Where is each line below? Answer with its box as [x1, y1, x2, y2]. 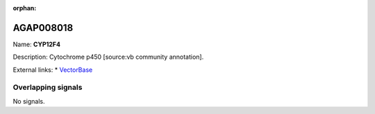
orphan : [12, 4, 37, 12]
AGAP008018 [12, 21, 74, 34]
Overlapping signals [12, 83, 83, 93]
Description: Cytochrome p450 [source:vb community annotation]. [12, 53, 204, 61]
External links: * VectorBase [12, 66, 93, 74]
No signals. [12, 97, 45, 105]
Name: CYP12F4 [12, 40, 61, 48]
